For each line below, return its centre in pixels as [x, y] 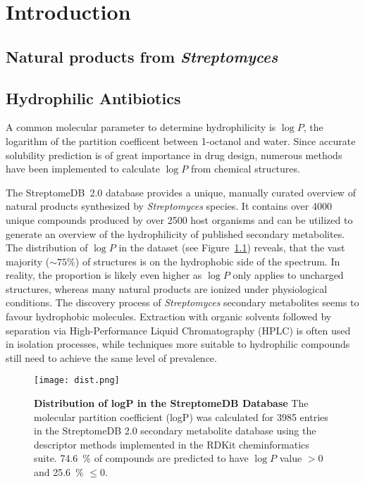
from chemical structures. [245, 169]
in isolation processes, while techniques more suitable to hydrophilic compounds [178, 344]
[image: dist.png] [77, 381]
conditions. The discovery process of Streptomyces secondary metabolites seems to [182, 302]
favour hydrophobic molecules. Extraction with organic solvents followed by [169, 316]
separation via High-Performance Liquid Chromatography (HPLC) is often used [178, 330]
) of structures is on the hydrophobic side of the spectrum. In [208, 261]
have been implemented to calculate [83, 169]
